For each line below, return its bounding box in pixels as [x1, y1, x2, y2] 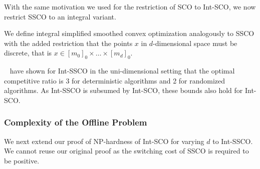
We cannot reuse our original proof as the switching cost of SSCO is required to [4, 145, 249, 156]
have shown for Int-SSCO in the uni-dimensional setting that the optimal [10, 65, 235, 76]
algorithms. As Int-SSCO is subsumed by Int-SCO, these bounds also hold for [4, 85, 243, 95]
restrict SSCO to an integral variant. [4, 11, 116, 21]
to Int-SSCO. [212, 135, 253, 146]
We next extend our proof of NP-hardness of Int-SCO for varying [4, 135, 204, 146]
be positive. [4, 155, 40, 165]
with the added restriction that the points [4, 37, 133, 48]
